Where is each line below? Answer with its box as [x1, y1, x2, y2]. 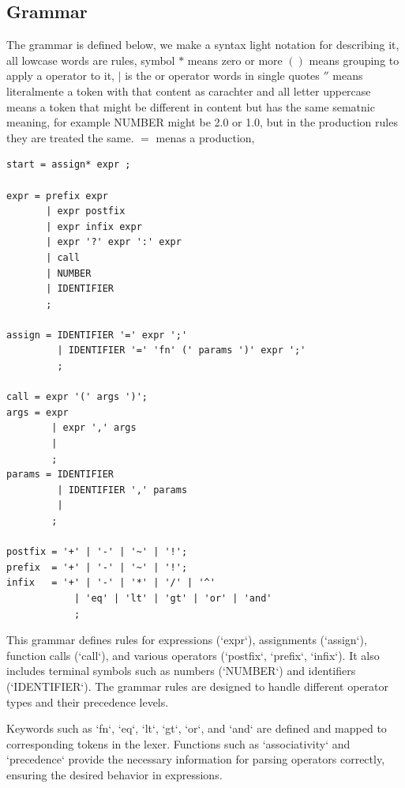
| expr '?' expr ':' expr [46, 236, 182, 248]
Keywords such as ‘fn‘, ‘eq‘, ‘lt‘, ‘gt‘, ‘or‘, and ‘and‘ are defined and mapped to [6, 720, 387, 737]
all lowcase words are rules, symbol [6, 51, 175, 68]
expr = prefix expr [6, 190, 108, 202]
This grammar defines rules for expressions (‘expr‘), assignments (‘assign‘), [6, 632, 367, 648]
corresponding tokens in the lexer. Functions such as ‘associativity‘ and [6, 735, 351, 752]
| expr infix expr [46, 221, 142, 232]
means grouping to [309, 51, 399, 68]
